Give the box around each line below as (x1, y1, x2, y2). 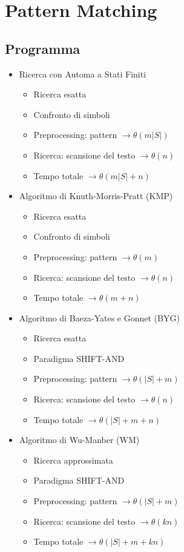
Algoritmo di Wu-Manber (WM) (19, 433, 140, 446)
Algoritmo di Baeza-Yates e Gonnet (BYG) (19, 311, 180, 324)
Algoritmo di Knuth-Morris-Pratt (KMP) (19, 189, 173, 202)
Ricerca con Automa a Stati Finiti (19, 67, 146, 80)
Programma (5, 39, 80, 57)
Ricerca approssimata (33, 453, 113, 466)
